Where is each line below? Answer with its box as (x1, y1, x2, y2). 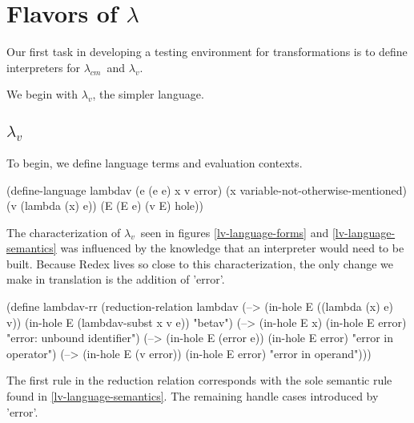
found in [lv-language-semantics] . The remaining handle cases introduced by (6, 388, 379, 405)
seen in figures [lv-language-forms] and (140, 224, 329, 240)
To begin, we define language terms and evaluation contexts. (6, 154, 303, 171)
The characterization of (6, 224, 121, 240)
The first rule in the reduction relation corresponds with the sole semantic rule (6, 372, 392, 389)
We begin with (6, 86, 78, 103)
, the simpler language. (92, 86, 204, 103)
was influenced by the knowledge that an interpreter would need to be (60, 240, 404, 256)
